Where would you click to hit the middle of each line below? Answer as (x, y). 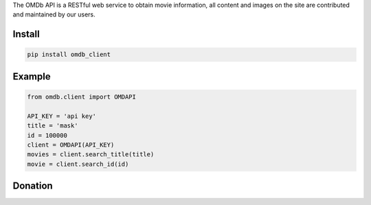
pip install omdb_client (69, 55)
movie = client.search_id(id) (78, 164)
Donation (33, 186)
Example (32, 76)
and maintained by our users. (54, 14)
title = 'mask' (53, 126)
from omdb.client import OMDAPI (82, 97)
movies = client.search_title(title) (91, 155)
